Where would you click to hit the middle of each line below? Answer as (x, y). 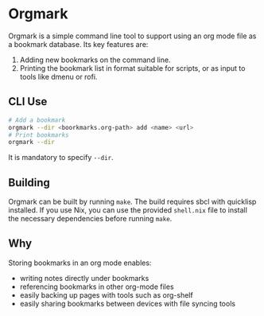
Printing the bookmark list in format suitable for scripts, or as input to (132, 68)
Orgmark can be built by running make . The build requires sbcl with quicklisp (132, 202)
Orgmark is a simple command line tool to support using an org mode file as (132, 36)
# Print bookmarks (39, 135)
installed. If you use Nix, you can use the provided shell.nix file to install (128, 210)
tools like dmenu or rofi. (58, 76)
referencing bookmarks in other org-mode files (97, 287)
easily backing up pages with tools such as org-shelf (106, 295)
